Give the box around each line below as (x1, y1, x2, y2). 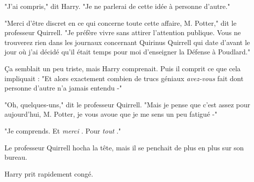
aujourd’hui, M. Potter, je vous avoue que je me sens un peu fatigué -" (4, 109, 217, 119)
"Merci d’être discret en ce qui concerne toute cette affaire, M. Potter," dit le (4, 17, 237, 28)
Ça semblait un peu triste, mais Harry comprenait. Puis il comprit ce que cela (4, 63, 241, 73)
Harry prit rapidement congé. (4, 168, 93, 179)
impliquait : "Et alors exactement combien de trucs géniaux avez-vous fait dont (4, 73, 244, 83)
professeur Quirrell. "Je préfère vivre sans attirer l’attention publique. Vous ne (4, 27, 241, 38)
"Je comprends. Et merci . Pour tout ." (4, 125, 121, 136)
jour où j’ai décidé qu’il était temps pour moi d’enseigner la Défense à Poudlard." (4, 46, 251, 57)
